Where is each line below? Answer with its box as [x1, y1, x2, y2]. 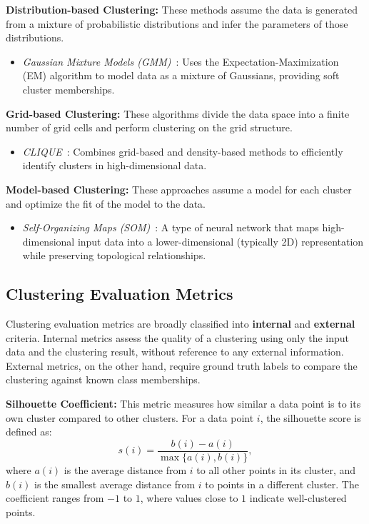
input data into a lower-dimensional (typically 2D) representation [77, 233, 364, 248]
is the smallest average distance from [34, 476, 196, 491]
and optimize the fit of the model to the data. [6, 196, 206, 211]
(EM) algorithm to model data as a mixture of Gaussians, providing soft [22, 68, 340, 83]
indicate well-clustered [249, 490, 347, 505]
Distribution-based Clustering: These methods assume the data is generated [6, 2, 358, 16]
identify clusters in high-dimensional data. [22, 158, 207, 173]
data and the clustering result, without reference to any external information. [6, 344, 344, 359]
